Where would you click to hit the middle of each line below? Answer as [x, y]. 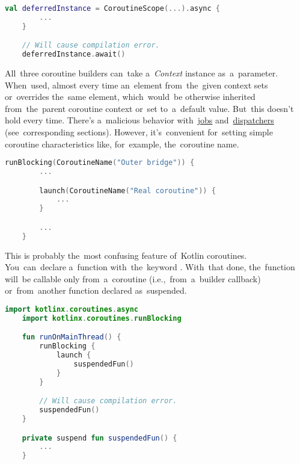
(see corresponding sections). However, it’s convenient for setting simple [139, 132]
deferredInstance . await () [74, 54]
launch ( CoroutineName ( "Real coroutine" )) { [127, 190]
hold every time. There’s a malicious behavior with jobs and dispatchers [139, 120]
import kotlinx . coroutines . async [72, 309]
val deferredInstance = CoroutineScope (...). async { [113, 8]
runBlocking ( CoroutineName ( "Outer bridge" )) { [100, 163]
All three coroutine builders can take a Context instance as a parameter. [142, 73]
